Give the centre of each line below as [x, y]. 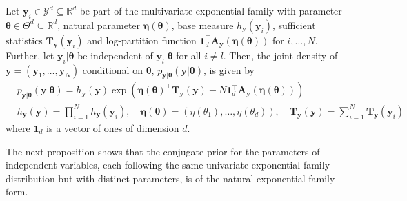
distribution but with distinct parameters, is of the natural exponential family [170, 178]
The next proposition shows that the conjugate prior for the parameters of [163, 151]
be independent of [115, 55]
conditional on [112, 69]
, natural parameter [99, 25]
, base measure [202, 25]
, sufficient [294, 25]
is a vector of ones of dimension [113, 127]
